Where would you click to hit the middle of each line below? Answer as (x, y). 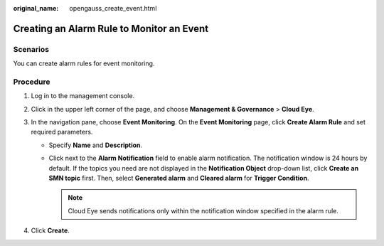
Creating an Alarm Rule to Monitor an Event (111, 28)
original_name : (36, 8)
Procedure (32, 82)
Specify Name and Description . (95, 145)
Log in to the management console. (83, 96)
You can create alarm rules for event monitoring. (84, 63)
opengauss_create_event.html (113, 8)
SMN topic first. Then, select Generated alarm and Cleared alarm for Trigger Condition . (179, 178)
